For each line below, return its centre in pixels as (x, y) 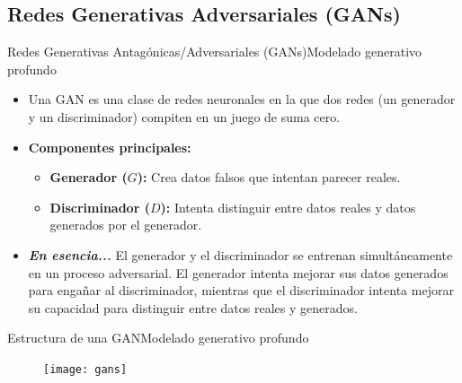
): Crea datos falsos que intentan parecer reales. (269, 177)
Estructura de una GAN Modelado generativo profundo (158, 338)
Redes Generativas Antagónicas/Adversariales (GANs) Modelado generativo (215, 52)
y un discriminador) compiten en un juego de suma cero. (184, 116)
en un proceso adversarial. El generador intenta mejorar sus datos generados (238, 272)
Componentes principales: (110, 147)
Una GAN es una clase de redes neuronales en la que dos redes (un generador (242, 99)
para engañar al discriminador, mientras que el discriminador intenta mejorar (241, 290)
